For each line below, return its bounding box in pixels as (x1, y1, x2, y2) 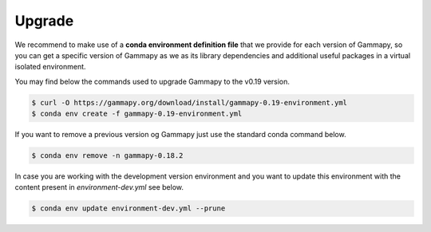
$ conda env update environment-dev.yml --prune (31, 204, 226, 213)
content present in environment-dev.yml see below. (14, 183, 184, 192)
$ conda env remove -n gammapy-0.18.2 (31, 151, 184, 160)
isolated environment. (14, 62, 87, 72)
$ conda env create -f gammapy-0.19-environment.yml (31, 109, 243, 119)
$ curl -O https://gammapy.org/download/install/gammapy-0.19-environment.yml (31, 98, 347, 107)
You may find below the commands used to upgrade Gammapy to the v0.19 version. (14, 77, 291, 86)
